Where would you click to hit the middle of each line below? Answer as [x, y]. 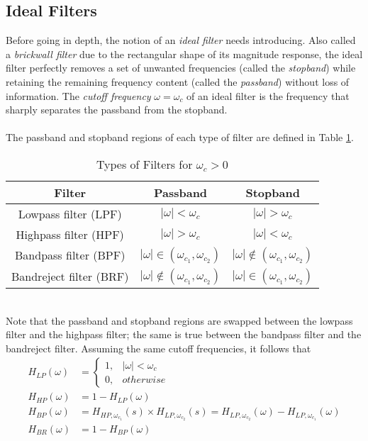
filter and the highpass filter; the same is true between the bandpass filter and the [184, 334]
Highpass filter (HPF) [70, 234]
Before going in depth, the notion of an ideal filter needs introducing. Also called [181, 40]
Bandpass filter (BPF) [70, 255]
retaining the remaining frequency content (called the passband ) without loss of [178, 81]
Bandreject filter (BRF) [70, 277]
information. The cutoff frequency [78, 95]
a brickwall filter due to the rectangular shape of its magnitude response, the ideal [184, 54]
